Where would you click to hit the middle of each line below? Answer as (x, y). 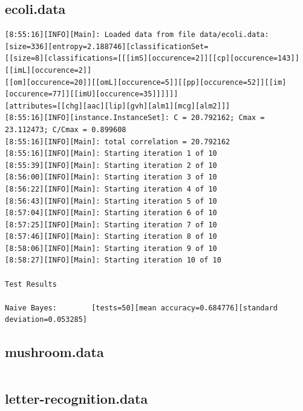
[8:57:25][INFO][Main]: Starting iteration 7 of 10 (111, 225)
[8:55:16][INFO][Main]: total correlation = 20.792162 (118, 142)
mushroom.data (54, 352)
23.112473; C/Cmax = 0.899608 (66, 129)
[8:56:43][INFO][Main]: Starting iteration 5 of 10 (111, 201)
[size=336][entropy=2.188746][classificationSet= (107, 46)
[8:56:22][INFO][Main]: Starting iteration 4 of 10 (111, 189)
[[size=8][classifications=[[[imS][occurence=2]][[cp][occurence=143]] (152, 58)
